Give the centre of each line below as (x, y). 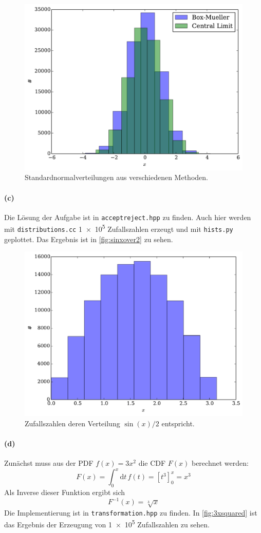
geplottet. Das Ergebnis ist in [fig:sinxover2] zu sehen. (89, 239)
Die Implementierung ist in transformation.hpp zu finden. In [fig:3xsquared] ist (131, 512)
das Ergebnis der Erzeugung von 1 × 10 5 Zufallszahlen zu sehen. (107, 524)
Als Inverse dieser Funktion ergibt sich (65, 492)
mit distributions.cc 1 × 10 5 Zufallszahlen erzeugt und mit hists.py (119, 228)
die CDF (152, 463)
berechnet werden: (220, 463)
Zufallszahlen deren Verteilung (72, 423)
